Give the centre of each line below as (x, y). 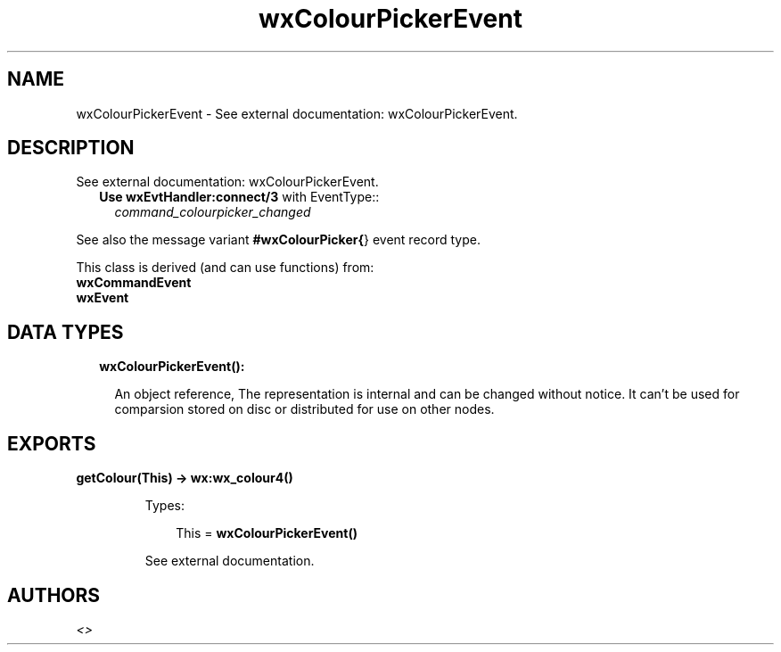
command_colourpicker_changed (213, 212)
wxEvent (103, 298)
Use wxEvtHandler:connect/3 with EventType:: (239, 197)
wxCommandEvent (134, 283)
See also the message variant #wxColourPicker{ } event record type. (278, 240)
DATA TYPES (66, 332)
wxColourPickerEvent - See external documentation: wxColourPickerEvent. (297, 113)
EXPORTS (52, 443)
